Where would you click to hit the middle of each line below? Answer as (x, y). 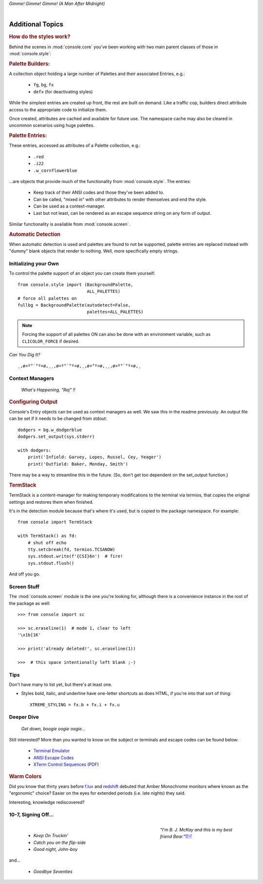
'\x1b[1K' (29, 635)
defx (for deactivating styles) (63, 92)
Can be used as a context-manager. (69, 206)
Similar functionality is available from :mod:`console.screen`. (70, 224)
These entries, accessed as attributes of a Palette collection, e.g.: (75, 145)
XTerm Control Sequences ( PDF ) (66, 764)
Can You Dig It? (25, 355)
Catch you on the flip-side (60, 843)
